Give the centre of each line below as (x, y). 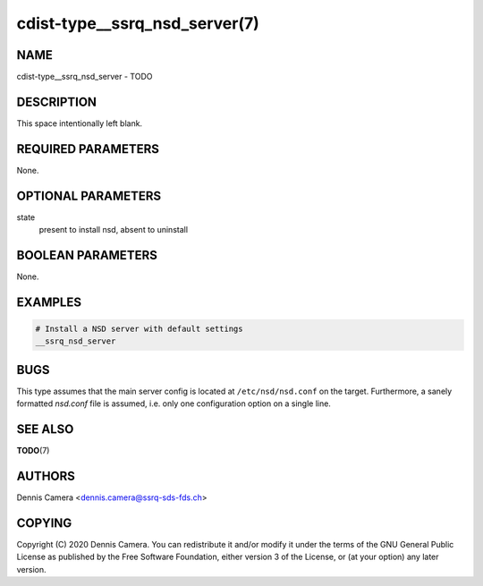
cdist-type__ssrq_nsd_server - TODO (85, 77)
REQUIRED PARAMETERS (88, 149)
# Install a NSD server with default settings (139, 329)
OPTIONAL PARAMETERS (89, 195)
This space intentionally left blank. (80, 123)
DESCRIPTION (57, 102)
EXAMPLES (49, 302)
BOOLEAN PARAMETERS (87, 255)
